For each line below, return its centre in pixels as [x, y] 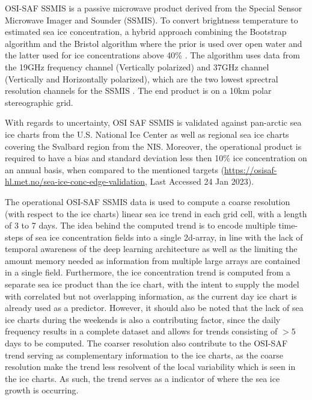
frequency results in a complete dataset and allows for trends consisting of [141, 331]
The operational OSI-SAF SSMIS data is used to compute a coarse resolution [148, 201]
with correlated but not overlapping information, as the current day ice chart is [151, 296]
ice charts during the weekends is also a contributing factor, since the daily [143, 319]
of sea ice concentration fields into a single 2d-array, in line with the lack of [164, 237]
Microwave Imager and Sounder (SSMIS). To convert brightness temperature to [151, 20]
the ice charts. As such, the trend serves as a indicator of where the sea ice [142, 378]
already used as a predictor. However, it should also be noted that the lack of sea [154, 308]
